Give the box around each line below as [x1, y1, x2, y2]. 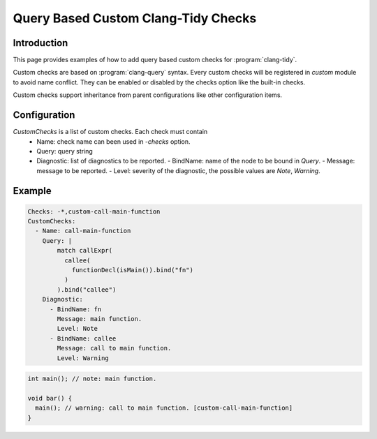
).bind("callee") [57, 285, 117, 293]
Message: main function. [57, 315, 142, 322]
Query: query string [36, 147, 94, 155]
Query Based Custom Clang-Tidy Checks [13, 10, 257, 26]
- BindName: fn [50, 305, 102, 313]
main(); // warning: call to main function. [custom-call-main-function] [35, 404, 293, 412]
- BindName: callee [50, 334, 117, 342]
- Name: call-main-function [35, 227, 131, 235]
